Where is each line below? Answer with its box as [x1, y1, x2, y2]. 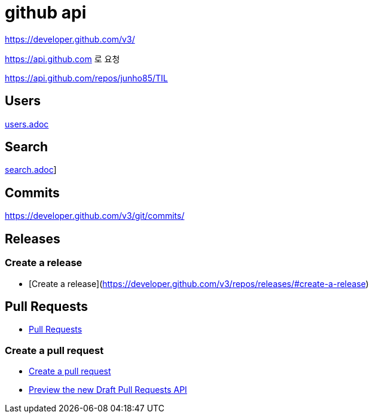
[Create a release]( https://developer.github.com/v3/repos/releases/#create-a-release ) [29, 278, 369, 289]
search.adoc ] [5, 164, 57, 175]
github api [5, 2, 87, 23]
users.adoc [5, 118, 49, 129]
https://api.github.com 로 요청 [5, 53, 120, 64]
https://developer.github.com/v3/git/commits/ [5, 210, 185, 221]
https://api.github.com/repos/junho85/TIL [5, 72, 168, 83]
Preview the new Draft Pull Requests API [29, 385, 187, 395]
